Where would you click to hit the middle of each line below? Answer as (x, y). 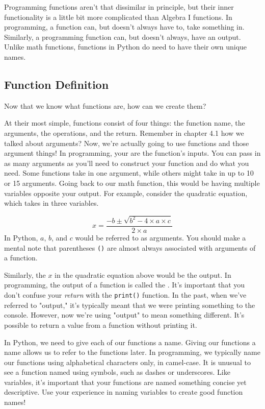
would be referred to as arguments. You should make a (161, 238)
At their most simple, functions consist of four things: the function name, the (125, 123)
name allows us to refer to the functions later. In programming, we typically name (132, 352)
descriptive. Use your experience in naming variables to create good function (124, 392)
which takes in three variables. (51, 203)
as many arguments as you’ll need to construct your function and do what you (127, 163)
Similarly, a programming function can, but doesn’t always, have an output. (123, 37)
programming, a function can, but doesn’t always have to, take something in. (124, 27)
